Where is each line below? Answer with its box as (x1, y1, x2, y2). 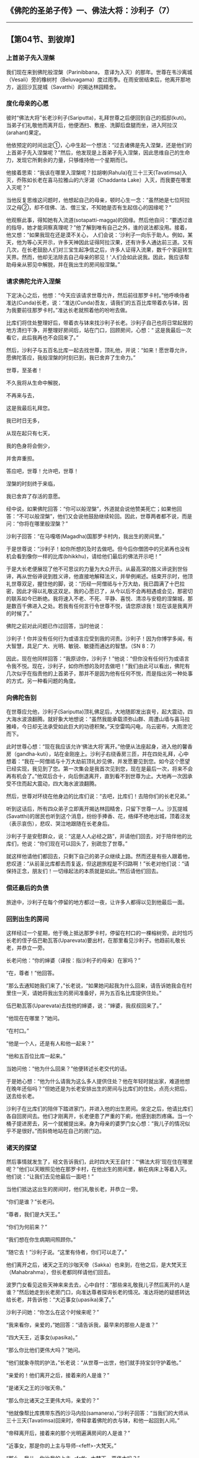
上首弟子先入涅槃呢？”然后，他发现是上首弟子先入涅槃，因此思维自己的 (6, 149, 180, 156)
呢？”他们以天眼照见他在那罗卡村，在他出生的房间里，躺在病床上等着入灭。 (6, 1166, 191, 1173)
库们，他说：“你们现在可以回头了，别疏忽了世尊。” (6, 840, 128, 847)
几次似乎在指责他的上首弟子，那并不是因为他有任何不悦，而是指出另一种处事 (6, 670, 193, 677)
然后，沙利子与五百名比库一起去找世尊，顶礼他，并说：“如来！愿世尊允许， (6, 346, 191, 354)
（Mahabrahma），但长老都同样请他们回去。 (6, 1269, 114, 1276)
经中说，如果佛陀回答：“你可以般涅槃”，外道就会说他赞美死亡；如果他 (6, 505, 177, 512)
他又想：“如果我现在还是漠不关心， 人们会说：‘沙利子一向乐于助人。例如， (6, 231, 188, 238)
